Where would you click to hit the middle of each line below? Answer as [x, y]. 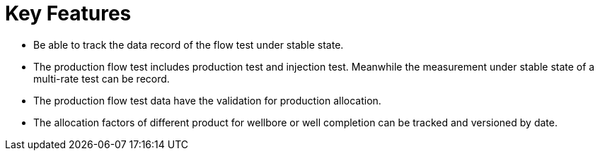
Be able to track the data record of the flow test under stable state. [189, 44]
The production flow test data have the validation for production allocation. [207, 100]
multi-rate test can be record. [102, 78]
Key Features [68, 13]
